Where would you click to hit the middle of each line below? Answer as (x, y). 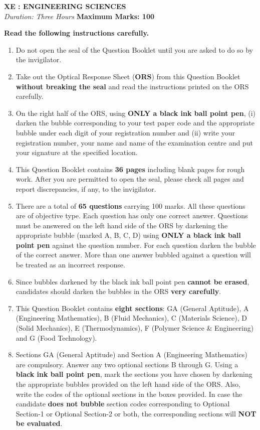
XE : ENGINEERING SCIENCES (65, 6)
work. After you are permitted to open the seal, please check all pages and (130, 179)
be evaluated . (39, 423)
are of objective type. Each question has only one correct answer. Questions (132, 216)
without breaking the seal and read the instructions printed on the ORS (132, 86)
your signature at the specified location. (77, 152)
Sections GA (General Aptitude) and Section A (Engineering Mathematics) (132, 354)
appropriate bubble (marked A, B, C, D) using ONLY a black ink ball (128, 235)
